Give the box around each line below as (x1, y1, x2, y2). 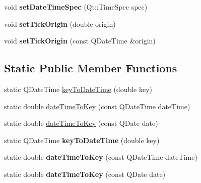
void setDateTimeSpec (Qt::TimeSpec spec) (4, 2, 148, 12)
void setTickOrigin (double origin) (4, 18, 116, 29)
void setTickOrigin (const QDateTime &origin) (4, 35, 156, 46)
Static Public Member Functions (4, 60, 177, 76)
